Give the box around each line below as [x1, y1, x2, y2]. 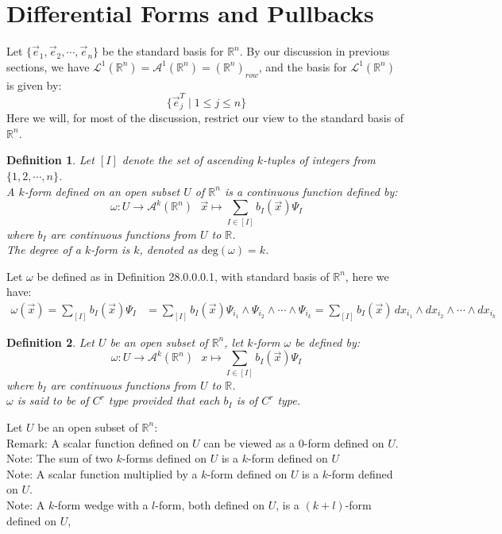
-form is [91, 241, 130, 258]
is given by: [6, 76, 62, 93]
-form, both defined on [155, 496, 265, 513]
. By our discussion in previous [239, 43, 390, 60]
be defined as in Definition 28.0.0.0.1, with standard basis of [37, 267, 330, 284]
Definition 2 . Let [6, 333, 95, 350]
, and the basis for [258, 58, 347, 75]
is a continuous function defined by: [224, 182, 398, 199]
